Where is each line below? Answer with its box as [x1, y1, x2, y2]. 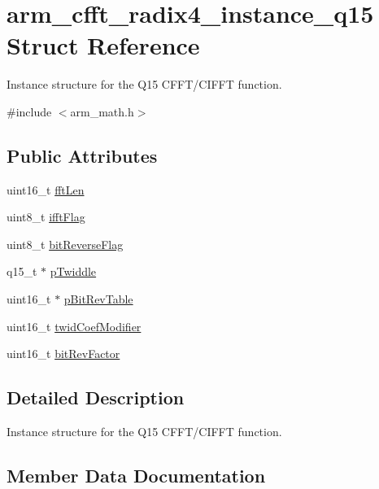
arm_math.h [70, 103, 134, 120]
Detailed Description [7, 385, 185, 410]
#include [7, 103, 52, 120]
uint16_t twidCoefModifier [7, 317, 142, 334]
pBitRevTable [63, 290, 133, 308]
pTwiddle [50, 263, 97, 280]
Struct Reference [7, 28, 200, 62]
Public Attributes [7, 142, 158, 168]
